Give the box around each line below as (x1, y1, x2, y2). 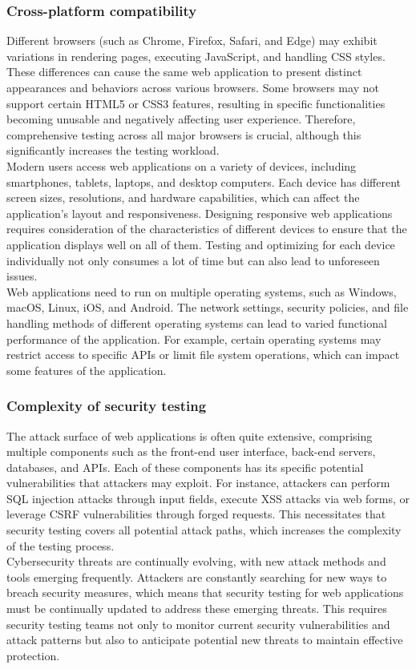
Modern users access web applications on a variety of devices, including (6, 157, 357, 174)
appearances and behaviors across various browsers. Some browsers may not (6, 79, 379, 95)
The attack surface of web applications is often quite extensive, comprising (6, 427, 373, 444)
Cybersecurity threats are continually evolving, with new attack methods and (6, 553, 386, 570)
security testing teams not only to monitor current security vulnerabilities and (6, 615, 390, 632)
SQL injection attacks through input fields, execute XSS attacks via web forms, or (6, 490, 410, 506)
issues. (6, 268, 38, 284)
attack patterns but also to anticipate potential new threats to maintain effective (6, 631, 403, 648)
